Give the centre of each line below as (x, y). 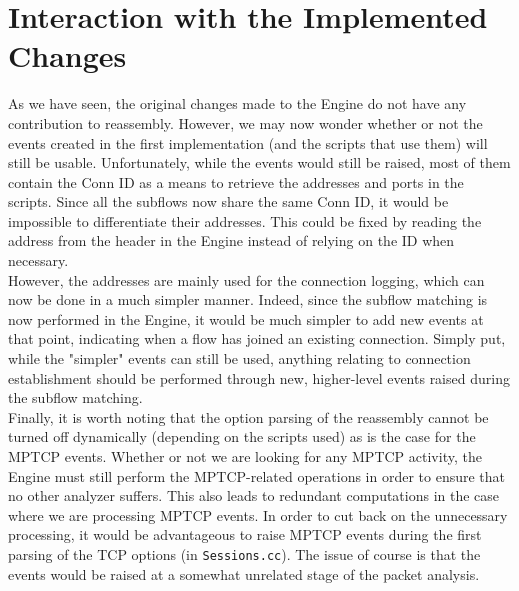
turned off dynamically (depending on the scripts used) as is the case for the (242, 436)
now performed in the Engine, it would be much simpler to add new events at (246, 318)
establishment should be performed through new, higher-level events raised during (259, 377)
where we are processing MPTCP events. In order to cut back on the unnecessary (258, 514)
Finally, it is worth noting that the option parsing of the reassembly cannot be (248, 416)
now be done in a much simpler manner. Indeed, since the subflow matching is (248, 299)
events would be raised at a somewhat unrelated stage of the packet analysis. (244, 573)
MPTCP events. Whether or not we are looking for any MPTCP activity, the (245, 456)
